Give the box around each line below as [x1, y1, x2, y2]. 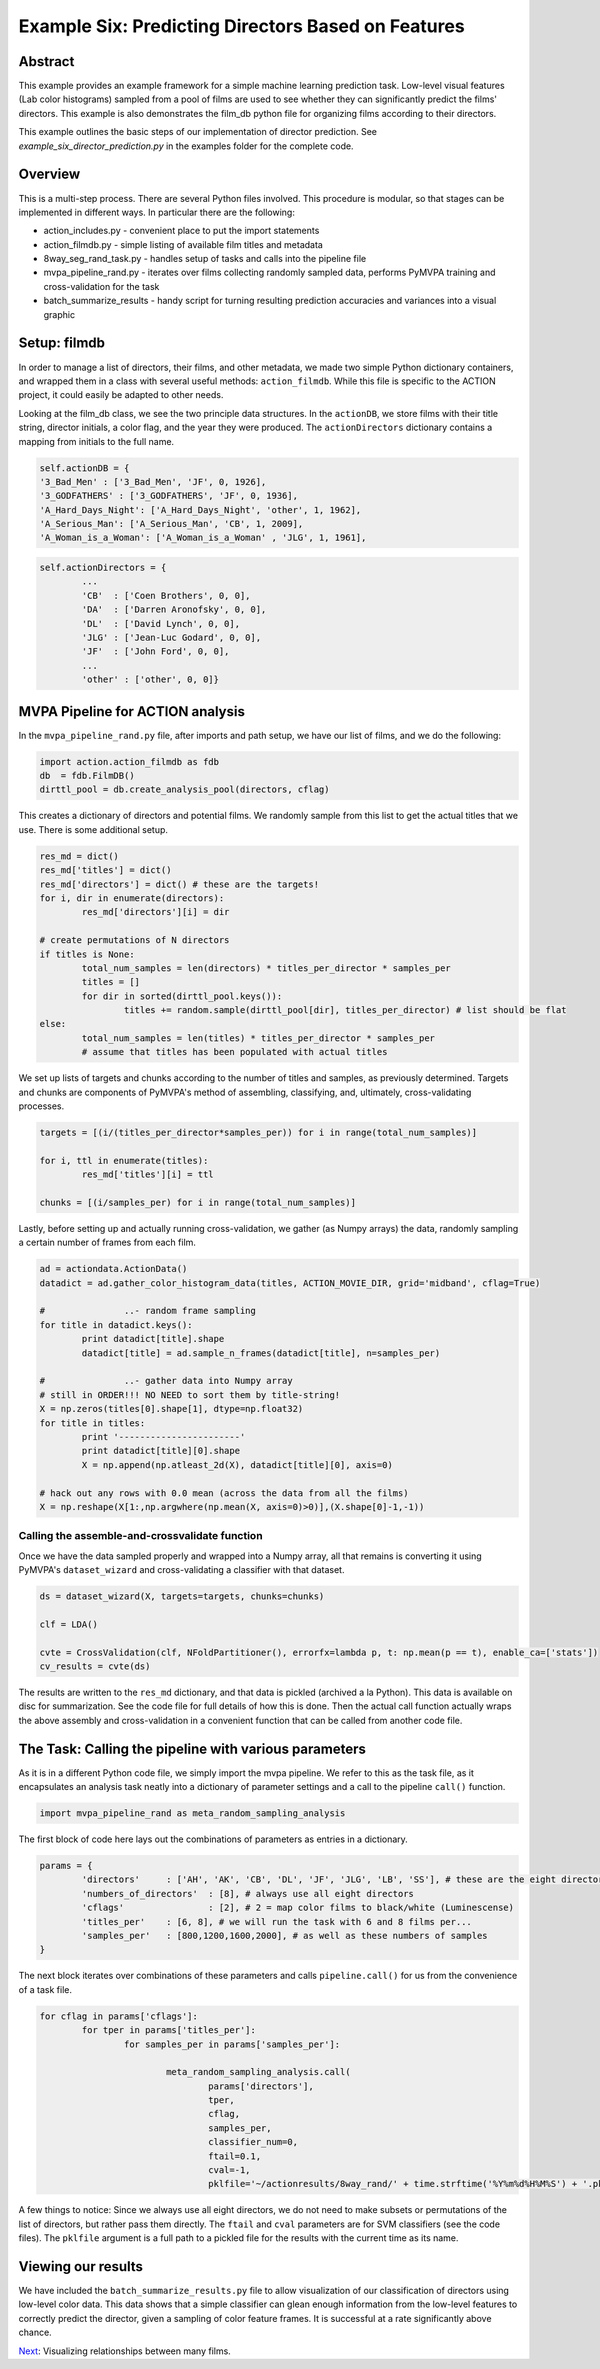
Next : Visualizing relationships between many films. [18, 2345, 232, 2357]
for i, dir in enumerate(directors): [39, 892, 225, 904]
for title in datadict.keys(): [39, 1319, 194, 1330]
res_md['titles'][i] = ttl [81, 1169, 214, 1180]
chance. [18, 2326, 52, 2339]
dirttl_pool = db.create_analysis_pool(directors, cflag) [39, 784, 330, 795]
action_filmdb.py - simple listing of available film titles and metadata [43, 238, 324, 250]
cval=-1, [208, 2165, 251, 2176]
